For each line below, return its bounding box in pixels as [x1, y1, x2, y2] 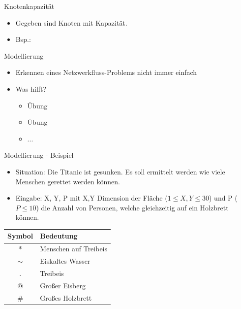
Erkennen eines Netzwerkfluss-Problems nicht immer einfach [15, 67, 197, 77]
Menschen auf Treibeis [40, 243, 108, 254]
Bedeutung [40, 231, 78, 241]
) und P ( [209, 193, 238, 203]
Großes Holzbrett [40, 292, 92, 303]
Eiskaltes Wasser [40, 256, 90, 266]
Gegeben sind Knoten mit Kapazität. [15, 17, 127, 28]
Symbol [7, 231, 33, 241]
